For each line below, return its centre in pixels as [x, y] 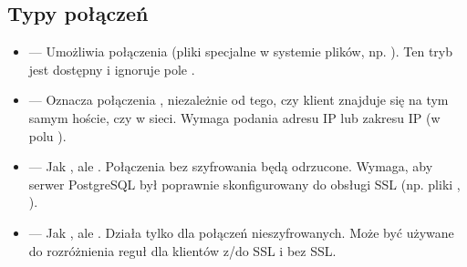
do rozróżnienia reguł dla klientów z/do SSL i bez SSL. [182, 250]
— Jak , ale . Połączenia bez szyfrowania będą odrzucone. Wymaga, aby [231, 166]
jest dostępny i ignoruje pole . [112, 69]
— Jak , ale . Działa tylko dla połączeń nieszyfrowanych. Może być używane [241, 232]
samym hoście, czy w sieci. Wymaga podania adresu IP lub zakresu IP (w [234, 117]
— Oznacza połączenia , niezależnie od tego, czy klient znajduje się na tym [239, 100]
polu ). [47, 135]
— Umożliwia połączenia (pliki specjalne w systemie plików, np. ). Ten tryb [241, 51]
